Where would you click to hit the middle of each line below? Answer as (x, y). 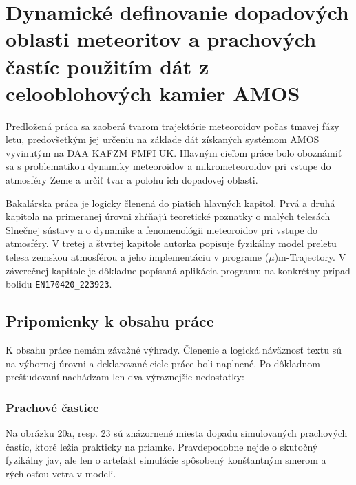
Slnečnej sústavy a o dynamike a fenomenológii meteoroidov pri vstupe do (161, 229)
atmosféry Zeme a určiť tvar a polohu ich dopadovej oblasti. (132, 180)
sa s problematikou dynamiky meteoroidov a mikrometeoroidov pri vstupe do (168, 166)
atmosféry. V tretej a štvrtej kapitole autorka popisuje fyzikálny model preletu (171, 243)
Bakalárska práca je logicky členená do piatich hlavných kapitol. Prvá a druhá (170, 203)
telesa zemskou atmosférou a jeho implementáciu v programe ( (137, 257)
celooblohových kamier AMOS (153, 93)
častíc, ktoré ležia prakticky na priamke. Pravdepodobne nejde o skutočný (162, 446)
